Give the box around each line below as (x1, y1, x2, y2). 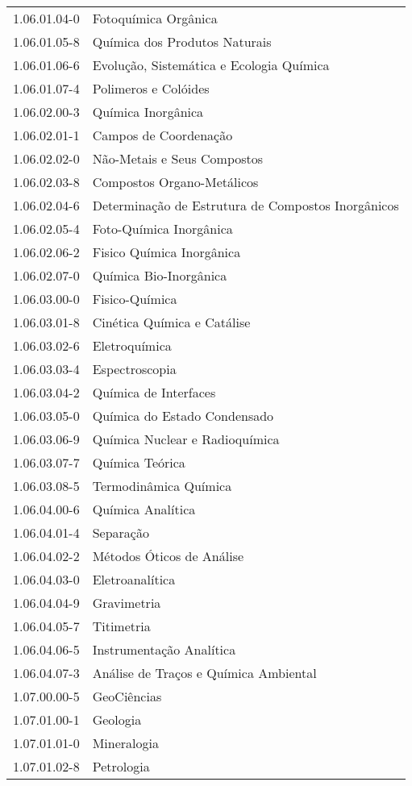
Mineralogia (92, 734, 159, 752)
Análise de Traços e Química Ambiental (92, 663, 317, 682)
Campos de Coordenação (92, 126, 233, 144)
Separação (92, 523, 149, 542)
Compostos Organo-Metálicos (92, 173, 259, 191)
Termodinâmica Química (92, 476, 232, 495)
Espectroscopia (92, 360, 177, 378)
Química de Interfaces (92, 383, 216, 401)
